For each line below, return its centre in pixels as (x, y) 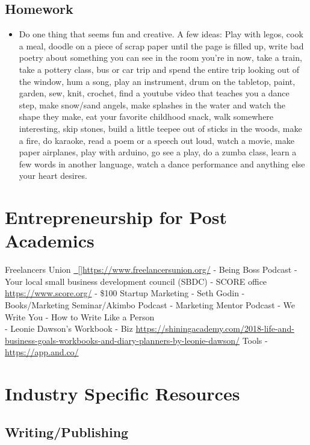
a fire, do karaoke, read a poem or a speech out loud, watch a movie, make (157, 140)
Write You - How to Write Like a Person (80, 316)
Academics (50, 241)
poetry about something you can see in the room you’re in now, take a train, (160, 58)
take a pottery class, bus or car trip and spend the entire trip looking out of (159, 69)
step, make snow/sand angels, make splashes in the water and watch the (152, 104)
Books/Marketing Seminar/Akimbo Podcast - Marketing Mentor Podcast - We (150, 305)
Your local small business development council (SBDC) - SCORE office (136, 281)
